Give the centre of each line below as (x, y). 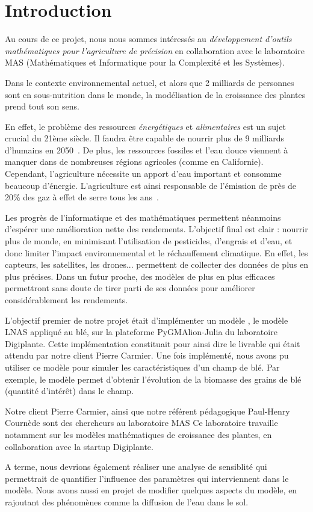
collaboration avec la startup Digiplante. (79, 446)
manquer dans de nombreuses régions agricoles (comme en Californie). (134, 162)
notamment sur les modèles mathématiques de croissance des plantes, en (138, 434)
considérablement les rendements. (67, 300)
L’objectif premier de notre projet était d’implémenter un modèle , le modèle (147, 320)
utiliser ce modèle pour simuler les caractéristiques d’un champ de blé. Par (142, 367)
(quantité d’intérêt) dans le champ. (70, 391)
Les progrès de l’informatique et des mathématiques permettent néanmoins (143, 217)
